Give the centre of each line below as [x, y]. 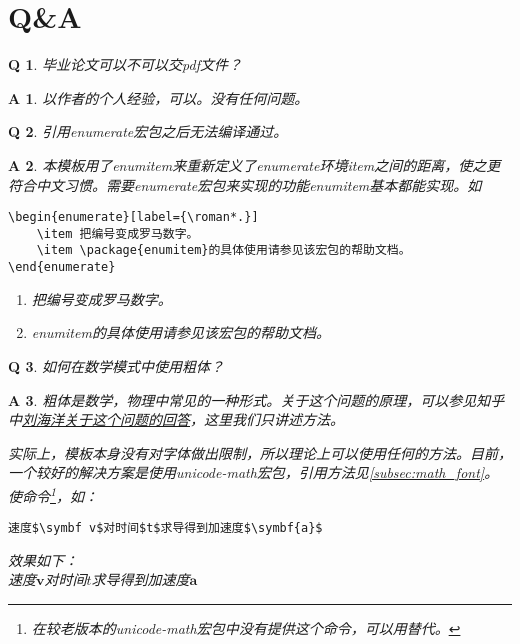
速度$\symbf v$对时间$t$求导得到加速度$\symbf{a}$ [165, 528]
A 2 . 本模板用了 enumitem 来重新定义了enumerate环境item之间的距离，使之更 [254, 164]
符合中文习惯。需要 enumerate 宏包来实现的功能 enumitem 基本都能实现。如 [245, 184]
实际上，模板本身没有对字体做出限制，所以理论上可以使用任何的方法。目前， [260, 452]
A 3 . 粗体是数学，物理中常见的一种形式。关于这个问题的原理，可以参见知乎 [256, 399]
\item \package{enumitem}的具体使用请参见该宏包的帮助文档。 [223, 250]
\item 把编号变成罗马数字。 [117, 233]
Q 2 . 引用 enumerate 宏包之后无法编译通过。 [148, 131]
